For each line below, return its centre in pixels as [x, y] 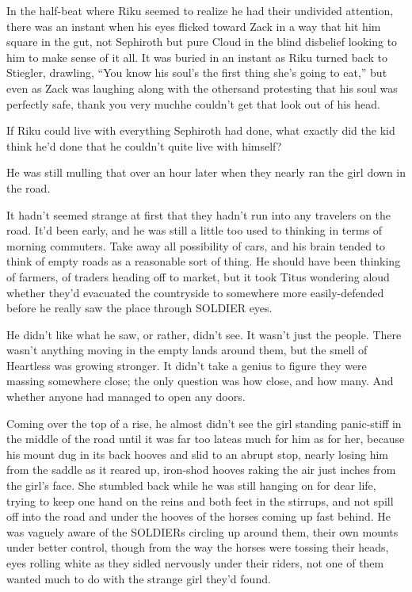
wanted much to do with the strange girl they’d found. [139, 578]
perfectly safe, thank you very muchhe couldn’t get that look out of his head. [193, 103]
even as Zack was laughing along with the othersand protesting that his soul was [202, 88]
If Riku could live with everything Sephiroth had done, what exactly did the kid [201, 130]
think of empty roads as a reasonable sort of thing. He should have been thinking [204, 261]
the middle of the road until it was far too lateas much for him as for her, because [206, 439]
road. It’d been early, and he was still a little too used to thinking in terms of [195, 230]
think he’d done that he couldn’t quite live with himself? [144, 145]
